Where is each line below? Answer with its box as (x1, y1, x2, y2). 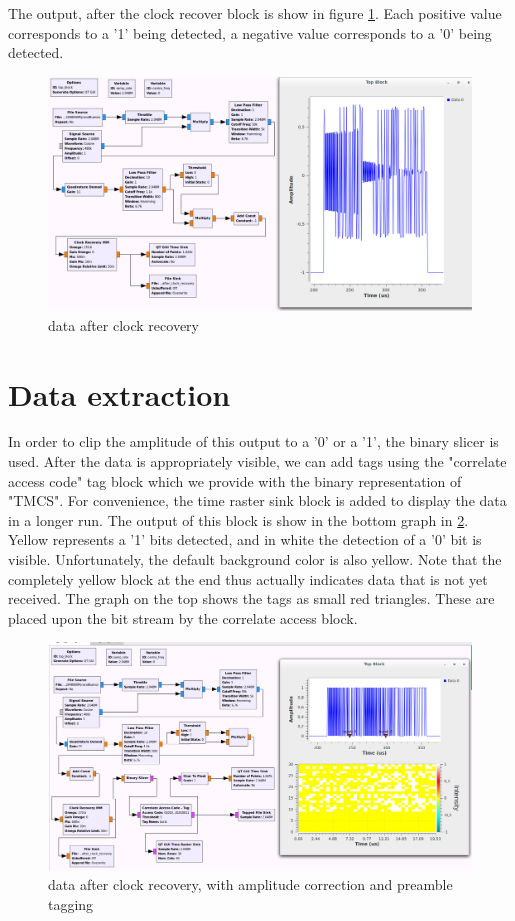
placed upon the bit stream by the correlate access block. (8, 607, 358, 628)
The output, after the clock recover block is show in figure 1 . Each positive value (8, 3, 502, 23)
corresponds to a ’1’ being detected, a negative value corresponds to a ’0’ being (8, 22, 492, 43)
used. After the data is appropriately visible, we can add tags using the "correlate (8, 451, 507, 472)
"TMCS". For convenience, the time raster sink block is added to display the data (8, 490, 507, 511)
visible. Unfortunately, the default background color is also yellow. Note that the (8, 549, 502, 570)
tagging (48, 893, 94, 914)
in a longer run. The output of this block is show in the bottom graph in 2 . (8, 509, 469, 530)
